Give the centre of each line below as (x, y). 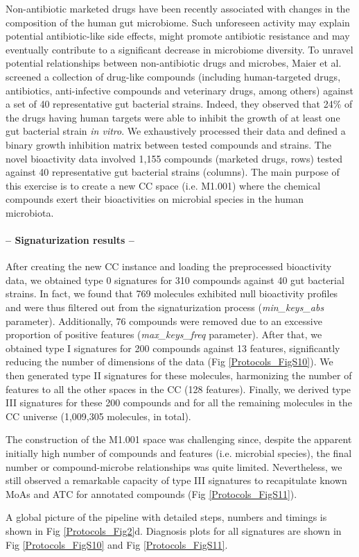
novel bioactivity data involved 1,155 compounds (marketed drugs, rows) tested (174, 158)
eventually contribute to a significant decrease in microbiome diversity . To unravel (179, 49)
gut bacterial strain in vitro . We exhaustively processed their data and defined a (176, 131)
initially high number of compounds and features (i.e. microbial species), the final (179, 453)
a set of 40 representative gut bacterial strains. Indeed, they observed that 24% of (179, 104)
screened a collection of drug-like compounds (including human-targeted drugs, (173, 76)
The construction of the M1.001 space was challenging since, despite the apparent (179, 439)
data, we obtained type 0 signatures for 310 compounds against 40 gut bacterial (175, 280)
